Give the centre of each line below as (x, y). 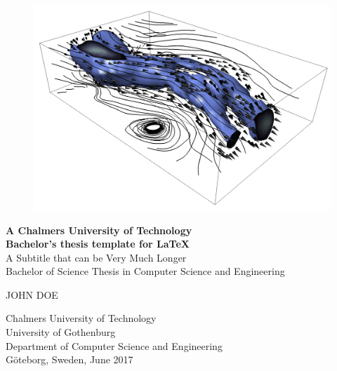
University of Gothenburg (61, 332)
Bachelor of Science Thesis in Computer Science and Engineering (145, 271)
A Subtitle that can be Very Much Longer (96, 257)
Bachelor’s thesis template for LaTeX (98, 244)
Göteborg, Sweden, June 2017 (70, 359)
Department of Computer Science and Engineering (114, 345)
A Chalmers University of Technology (99, 230)
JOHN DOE (32, 294)
